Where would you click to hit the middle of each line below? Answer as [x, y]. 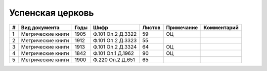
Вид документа [40, 27]
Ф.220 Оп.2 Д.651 [114, 60]
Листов [151, 27]
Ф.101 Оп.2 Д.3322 [115, 34]
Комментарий [221, 27]
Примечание [182, 27]
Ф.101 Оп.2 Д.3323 [115, 40]
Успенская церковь [51, 13]
